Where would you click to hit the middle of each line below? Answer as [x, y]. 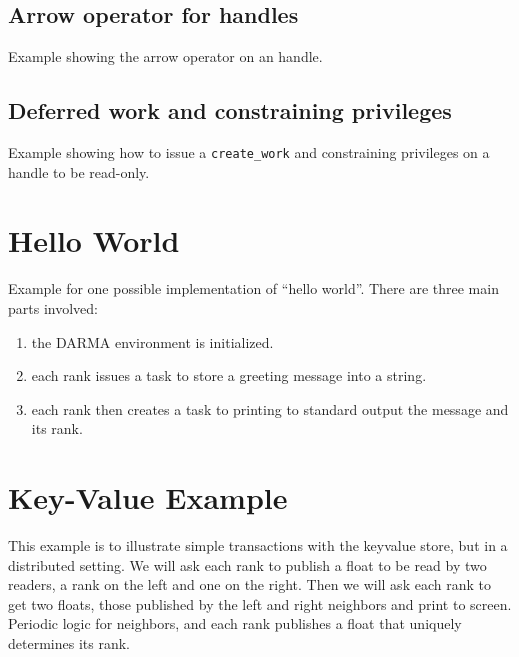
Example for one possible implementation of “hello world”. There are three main [253, 288]
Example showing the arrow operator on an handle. [165, 56]
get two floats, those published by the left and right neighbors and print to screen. [260, 603]
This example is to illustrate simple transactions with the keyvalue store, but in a [258, 545]
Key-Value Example [148, 497]
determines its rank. [69, 643]
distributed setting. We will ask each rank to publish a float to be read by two [247, 564]
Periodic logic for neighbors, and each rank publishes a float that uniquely [235, 623]
